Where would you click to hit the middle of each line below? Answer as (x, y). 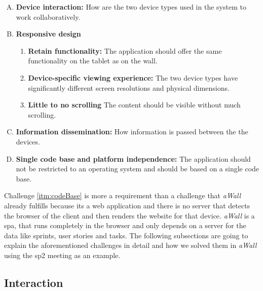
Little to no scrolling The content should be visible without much (134, 105)
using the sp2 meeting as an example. (62, 255)
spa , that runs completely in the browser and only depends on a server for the (125, 225)
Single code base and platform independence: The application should (133, 158)
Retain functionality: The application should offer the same (125, 50)
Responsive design (48, 34)
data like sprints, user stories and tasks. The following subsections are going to (126, 235)
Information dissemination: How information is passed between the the (132, 132)
